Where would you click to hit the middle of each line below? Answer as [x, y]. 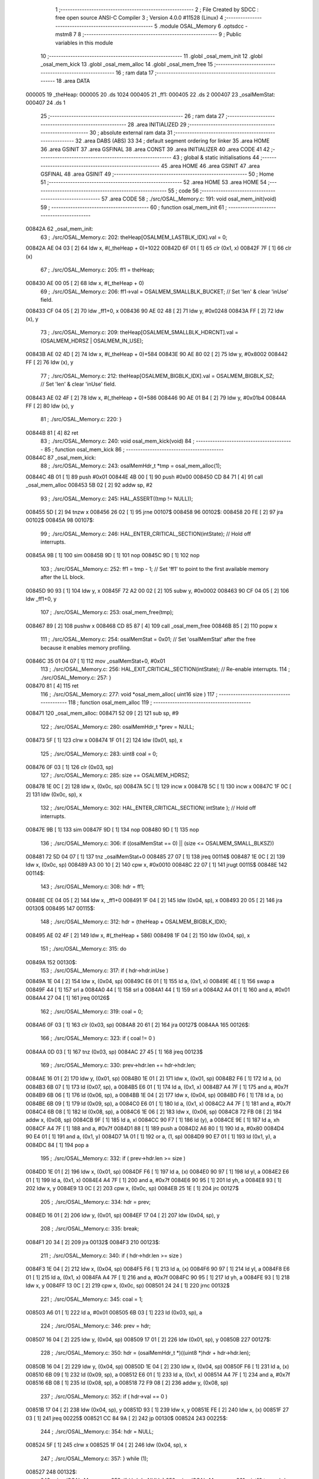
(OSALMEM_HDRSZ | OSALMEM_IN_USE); [92, 341]
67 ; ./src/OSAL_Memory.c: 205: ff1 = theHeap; [97, 270]
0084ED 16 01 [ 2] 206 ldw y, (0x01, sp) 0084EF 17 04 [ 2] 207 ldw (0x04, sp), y [123, 1215]
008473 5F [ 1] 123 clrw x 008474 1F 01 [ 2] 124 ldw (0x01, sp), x [104, 740]
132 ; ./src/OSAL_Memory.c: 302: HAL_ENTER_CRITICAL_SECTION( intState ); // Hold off [148, 808]
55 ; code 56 [183, 190]
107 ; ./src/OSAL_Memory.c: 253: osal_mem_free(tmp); [107, 612]
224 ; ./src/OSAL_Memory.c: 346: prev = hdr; [96, 1326]
